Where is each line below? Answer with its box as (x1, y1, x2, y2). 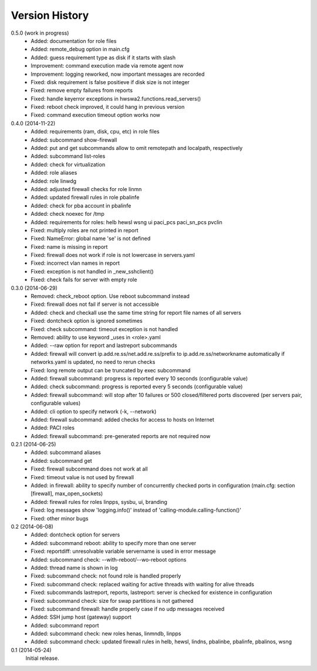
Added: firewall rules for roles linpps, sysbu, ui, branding (31, 498, 167, 505)
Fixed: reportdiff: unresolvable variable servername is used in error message (31, 548, 217, 555)
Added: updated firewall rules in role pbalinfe (31, 194, 140, 201)
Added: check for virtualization (31, 161, 106, 168)
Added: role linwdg (31, 177, 76, 185)
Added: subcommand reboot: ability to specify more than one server (31, 539, 197, 546)
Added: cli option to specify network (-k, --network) (31, 408, 157, 415)
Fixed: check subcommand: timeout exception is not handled (31, 325, 178, 332)
